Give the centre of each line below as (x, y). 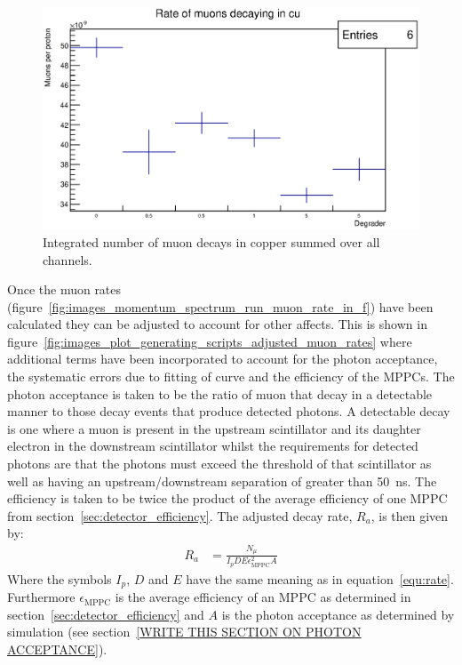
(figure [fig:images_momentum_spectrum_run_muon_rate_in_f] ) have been (220, 306)
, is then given (410, 515)
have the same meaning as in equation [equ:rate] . (320, 578)
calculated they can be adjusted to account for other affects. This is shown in (217, 324)
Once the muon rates (64, 289)
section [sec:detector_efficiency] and (106, 614)
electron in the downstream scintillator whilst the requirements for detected (213, 446)
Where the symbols (60, 578)
